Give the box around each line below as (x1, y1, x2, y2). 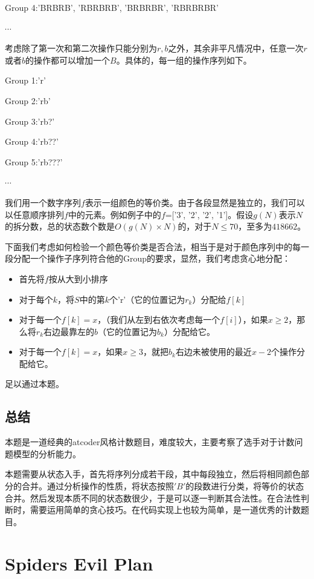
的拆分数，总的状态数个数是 (5, 220, 115, 233)
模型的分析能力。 (13, 447, 81, 460)
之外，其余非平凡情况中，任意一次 (168, 42, 304, 55)
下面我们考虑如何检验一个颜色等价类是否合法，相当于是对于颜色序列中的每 (5, 240, 301, 253)
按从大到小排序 (48, 272, 108, 285)
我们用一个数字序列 (5, 196, 81, 208)
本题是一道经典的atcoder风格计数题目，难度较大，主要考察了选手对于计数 (5, 435, 295, 448)
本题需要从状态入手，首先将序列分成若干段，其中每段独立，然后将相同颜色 (5, 468, 301, 480)
